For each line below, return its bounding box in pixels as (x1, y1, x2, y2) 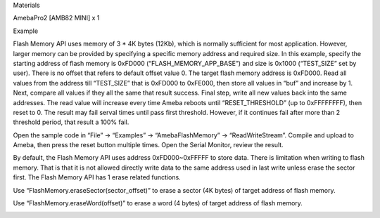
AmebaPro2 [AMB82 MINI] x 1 (13, 14, 100, 22)
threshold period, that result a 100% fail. (13, 118, 129, 126)
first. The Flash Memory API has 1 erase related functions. (13, 173, 181, 182)
